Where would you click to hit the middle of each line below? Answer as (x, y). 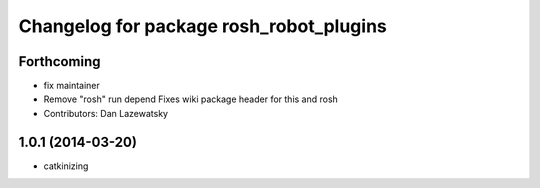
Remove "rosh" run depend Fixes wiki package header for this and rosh (191, 99)
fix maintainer (71, 86)
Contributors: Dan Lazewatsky (106, 113)
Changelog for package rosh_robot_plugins (202, 26)
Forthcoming (59, 61)
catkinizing (66, 166)
